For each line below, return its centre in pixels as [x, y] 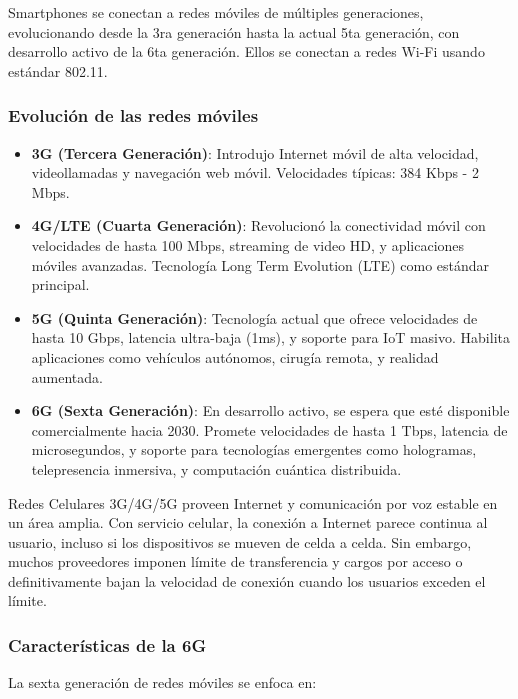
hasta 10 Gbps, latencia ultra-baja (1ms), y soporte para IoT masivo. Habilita [270, 337]
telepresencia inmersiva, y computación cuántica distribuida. [216, 468]
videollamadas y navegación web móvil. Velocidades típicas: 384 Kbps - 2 [255, 172]
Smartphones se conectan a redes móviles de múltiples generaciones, [216, 12]
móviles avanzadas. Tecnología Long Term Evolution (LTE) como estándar [260, 264]
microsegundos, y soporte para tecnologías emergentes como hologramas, [254, 449]
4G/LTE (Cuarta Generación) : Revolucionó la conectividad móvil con [258, 225]
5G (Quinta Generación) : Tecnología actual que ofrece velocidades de [254, 317]
